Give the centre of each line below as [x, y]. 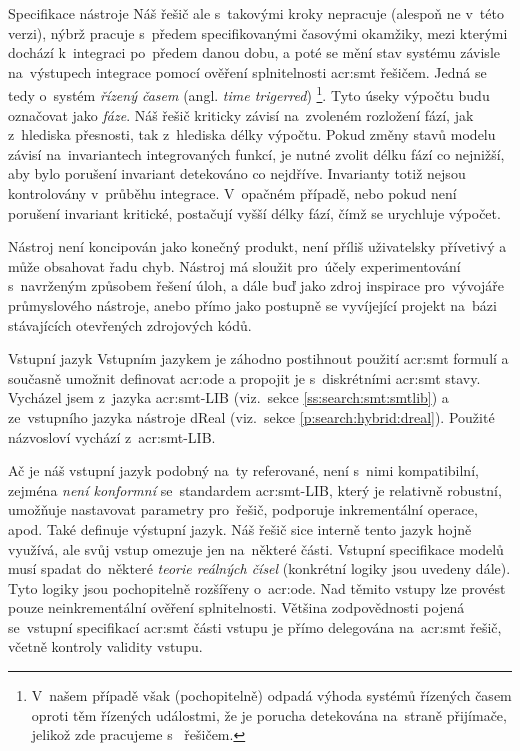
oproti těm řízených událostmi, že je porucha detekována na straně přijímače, [269, 714]
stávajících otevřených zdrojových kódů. [130, 324]
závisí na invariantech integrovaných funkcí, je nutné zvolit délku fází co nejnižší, [256, 153]
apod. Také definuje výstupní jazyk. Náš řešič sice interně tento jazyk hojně [240, 528]
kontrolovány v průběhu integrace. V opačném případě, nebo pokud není [232, 193]
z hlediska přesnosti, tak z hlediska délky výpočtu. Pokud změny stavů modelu [252, 134]
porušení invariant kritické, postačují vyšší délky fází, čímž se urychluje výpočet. [254, 212]
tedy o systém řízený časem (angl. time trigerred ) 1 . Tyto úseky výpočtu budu [249, 94]
